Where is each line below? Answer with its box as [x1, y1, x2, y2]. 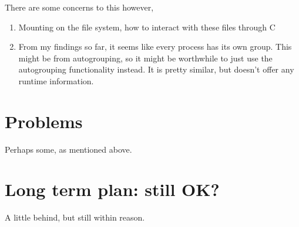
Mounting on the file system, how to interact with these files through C [18, 20, 276, 33]
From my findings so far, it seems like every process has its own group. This [18, 40, 292, 53]
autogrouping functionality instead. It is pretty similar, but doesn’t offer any [18, 63, 294, 75]
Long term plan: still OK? [5, 177, 220, 201]
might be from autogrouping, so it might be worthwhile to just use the [18, 51, 273, 64]
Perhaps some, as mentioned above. [5, 143, 132, 155]
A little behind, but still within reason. [5, 211, 145, 223]
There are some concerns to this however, [5, 1, 154, 13]
